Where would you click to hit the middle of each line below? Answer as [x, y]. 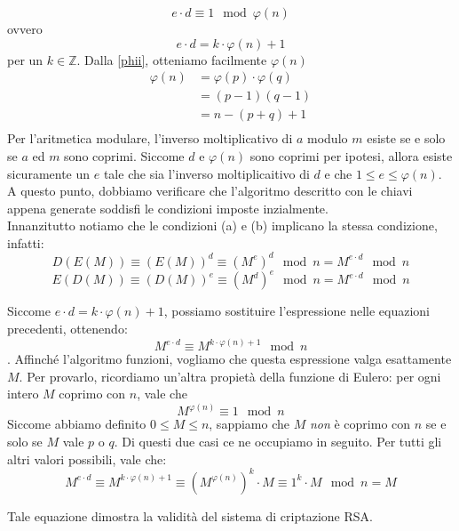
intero [23, 394]
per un [25, 59]
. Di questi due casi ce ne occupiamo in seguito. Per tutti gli [278, 441]
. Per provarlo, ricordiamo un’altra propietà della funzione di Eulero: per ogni [230, 376]
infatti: [26, 242]
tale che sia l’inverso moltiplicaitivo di [206, 173]
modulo [328, 138]
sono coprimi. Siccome [124, 155]
